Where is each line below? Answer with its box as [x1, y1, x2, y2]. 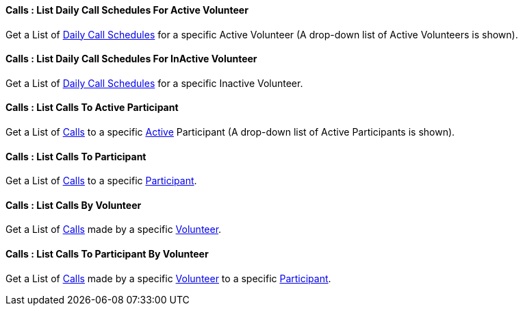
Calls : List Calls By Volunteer [5, 199, 142, 211]
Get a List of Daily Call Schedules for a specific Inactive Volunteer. [5, 77, 303, 89]
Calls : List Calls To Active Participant [5, 101, 179, 114]
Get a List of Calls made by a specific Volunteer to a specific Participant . [5, 272, 331, 284]
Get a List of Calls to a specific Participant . [5, 175, 197, 187]
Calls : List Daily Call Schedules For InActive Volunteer [5, 53, 257, 65]
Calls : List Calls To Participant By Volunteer [5, 248, 209, 260]
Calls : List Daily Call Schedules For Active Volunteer [5, 4, 248, 16]
